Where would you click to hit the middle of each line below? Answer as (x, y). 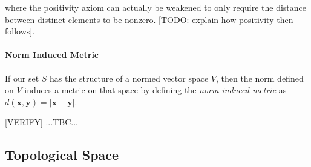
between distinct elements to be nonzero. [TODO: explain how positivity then (149, 19)
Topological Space (62, 155)
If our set (22, 78)
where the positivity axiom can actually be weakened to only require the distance (156, 7)
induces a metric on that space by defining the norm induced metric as (155, 90)
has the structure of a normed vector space (129, 78)
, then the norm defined (260, 78)
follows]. (20, 31)
